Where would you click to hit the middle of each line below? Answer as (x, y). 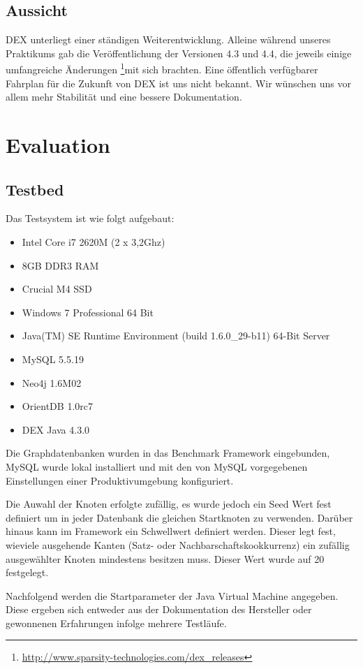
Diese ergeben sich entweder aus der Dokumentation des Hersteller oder (159, 609)
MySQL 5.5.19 (53, 359)
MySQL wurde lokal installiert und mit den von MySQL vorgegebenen (157, 466)
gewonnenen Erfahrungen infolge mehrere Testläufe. (116, 623)
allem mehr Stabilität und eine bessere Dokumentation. (124, 97)
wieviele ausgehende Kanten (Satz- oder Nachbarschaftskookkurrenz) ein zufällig (178, 544)
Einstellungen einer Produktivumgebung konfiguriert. (120, 480)
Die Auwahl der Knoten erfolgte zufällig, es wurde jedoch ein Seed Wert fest (169, 504)
